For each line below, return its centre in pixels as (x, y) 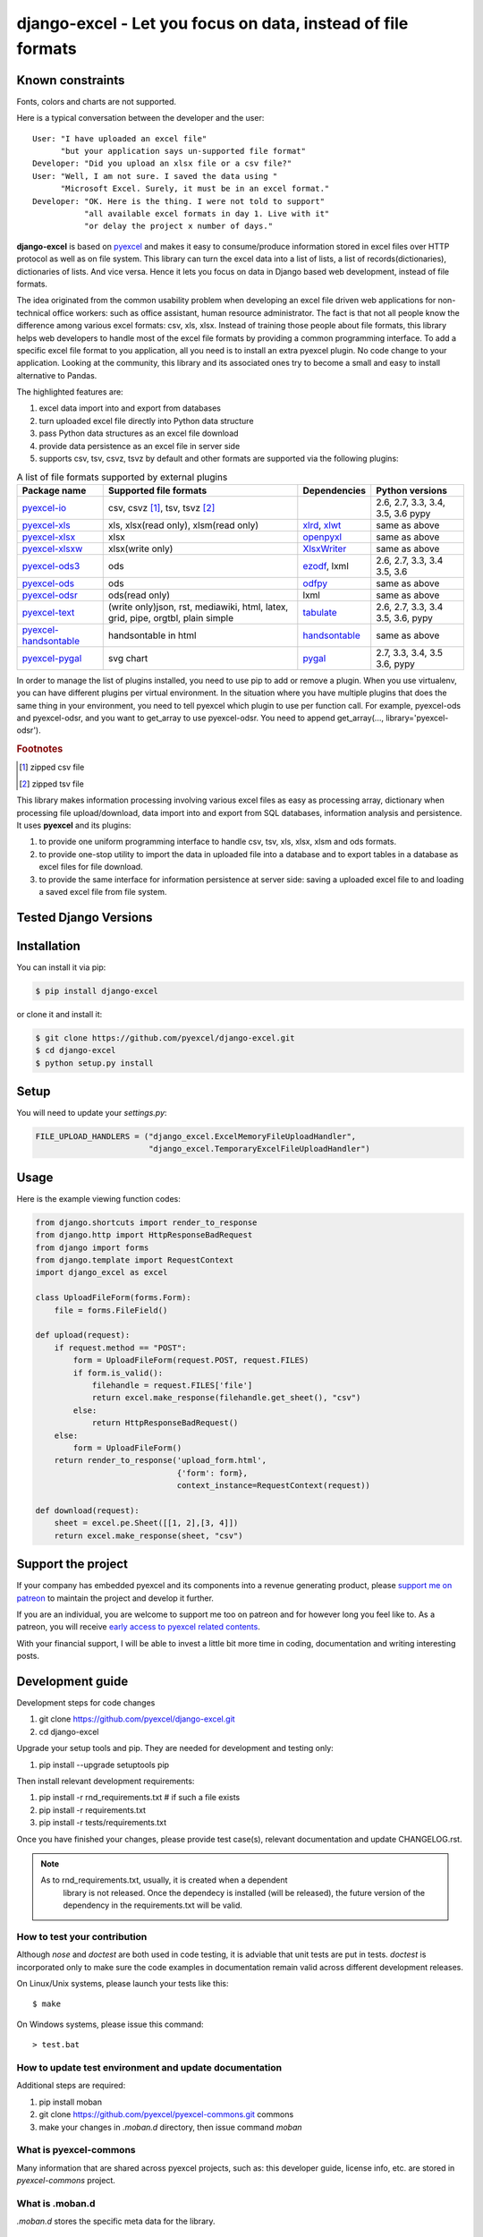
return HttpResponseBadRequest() (165, 1423)
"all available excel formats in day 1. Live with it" (207, 213)
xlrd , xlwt (322, 525)
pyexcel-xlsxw (52, 549)
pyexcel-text (48, 612)
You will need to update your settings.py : (92, 1113)
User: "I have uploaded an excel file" (120, 138)
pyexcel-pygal (52, 658)
